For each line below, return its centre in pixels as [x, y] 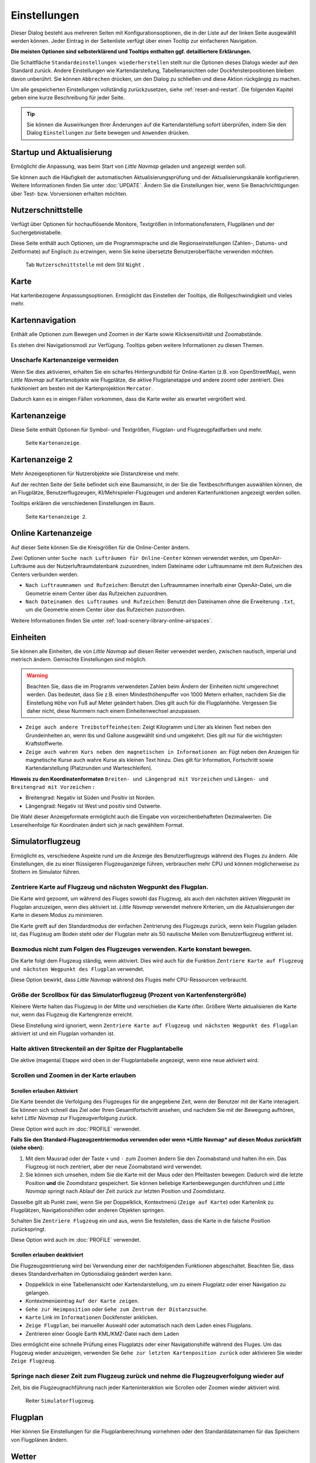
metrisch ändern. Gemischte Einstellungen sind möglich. [79, 659]
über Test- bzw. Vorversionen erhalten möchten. [69, 194]
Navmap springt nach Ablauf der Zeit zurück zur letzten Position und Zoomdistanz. [126, 1191]
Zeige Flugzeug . [33, 1361]
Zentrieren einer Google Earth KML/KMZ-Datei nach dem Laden [102, 1334]
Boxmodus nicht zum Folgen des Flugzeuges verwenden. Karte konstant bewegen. [131, 949]
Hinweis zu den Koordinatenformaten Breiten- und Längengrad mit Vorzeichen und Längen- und [140, 779]
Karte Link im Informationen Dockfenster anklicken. [92, 1317]
